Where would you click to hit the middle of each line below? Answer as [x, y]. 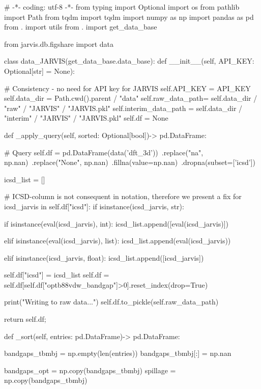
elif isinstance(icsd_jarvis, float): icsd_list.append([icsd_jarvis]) [104, 257]
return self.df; [25, 319]
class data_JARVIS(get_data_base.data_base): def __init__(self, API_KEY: [129, 61]
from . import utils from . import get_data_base [81, 27]
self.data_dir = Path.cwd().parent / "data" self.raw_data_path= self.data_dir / [131, 98]
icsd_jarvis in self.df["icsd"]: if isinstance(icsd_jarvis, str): [94, 206]
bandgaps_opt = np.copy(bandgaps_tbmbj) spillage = [90, 370]
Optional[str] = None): [39, 71]
